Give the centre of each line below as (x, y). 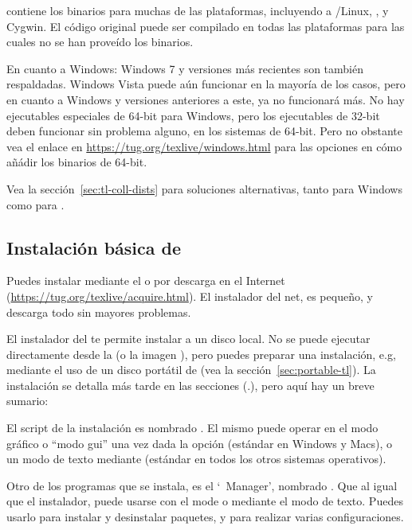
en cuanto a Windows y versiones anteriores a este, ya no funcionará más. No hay (206, 99)
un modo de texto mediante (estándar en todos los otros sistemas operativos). (196, 459)
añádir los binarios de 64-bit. (77, 162)
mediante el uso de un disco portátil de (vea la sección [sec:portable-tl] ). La (191, 370)
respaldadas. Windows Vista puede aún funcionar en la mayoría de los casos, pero (206, 84)
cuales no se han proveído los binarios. (100, 42)
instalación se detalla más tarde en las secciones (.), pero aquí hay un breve (190, 385)
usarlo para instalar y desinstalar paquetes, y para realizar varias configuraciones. (205, 517)
